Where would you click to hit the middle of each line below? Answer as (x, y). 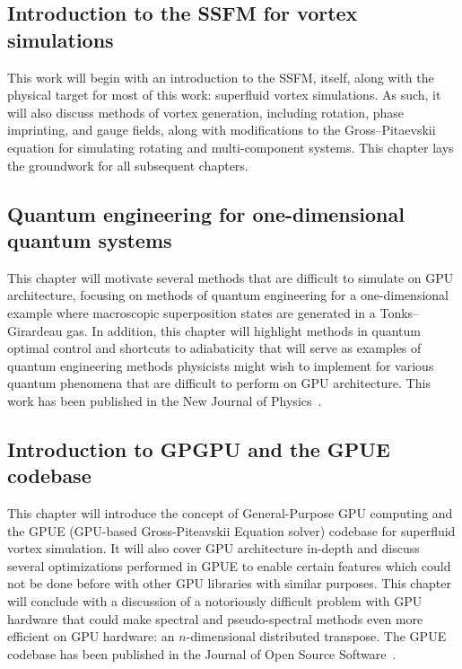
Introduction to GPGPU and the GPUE (199, 449)
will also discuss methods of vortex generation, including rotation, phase (205, 112)
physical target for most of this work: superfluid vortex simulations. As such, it (224, 95)
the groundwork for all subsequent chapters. (128, 165)
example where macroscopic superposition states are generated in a (192, 312)
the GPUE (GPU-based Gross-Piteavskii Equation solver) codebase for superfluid (231, 530)
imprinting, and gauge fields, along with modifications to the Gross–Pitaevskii (222, 130)
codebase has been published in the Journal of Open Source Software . (202, 653)
